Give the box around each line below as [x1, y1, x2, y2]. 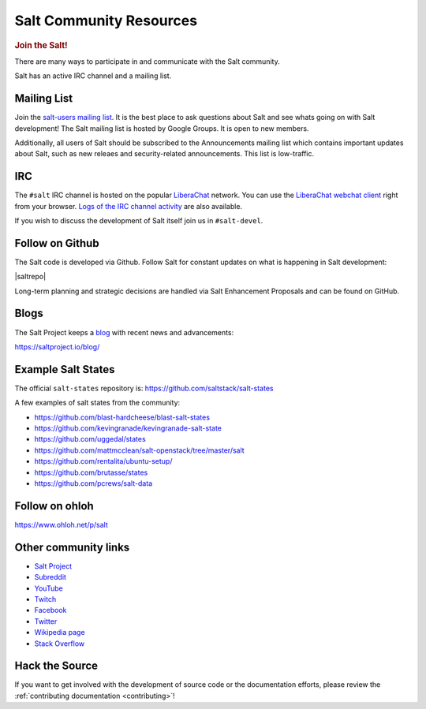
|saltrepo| [14, 272, 47, 282]
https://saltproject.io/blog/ [14, 341, 100, 351]
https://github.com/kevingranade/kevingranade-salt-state [34, 424, 222, 433]
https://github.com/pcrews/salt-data [34, 478, 153, 488]
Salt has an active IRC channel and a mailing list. [14, 71, 172, 80]
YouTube [34, 584, 63, 593]
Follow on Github [14, 237, 99, 250]
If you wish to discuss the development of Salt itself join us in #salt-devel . [14, 215, 263, 225]
